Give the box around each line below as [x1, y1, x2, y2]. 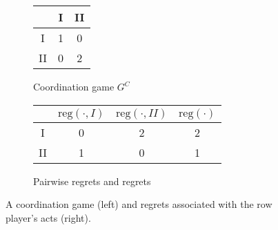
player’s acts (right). [6, 210, 91, 224]
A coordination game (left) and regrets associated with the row [6, 197, 272, 211]
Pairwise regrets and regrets [33, 173, 151, 188]
